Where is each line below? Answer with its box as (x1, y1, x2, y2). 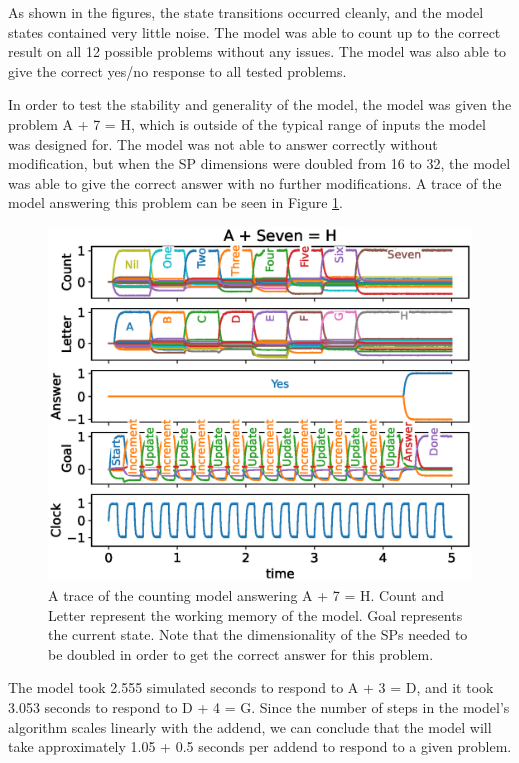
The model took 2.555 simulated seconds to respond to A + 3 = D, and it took (8, 677, 494, 698)
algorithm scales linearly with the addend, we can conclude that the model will (8, 716, 492, 737)
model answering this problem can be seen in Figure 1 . (8, 192, 343, 213)
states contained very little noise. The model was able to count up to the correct (8, 21, 501, 42)
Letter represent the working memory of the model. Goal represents (48, 604, 463, 625)
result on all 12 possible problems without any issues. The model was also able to (8, 41, 507, 62)
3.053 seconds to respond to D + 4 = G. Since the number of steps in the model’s (8, 696, 510, 717)
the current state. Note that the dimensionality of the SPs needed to (48, 624, 468, 645)
